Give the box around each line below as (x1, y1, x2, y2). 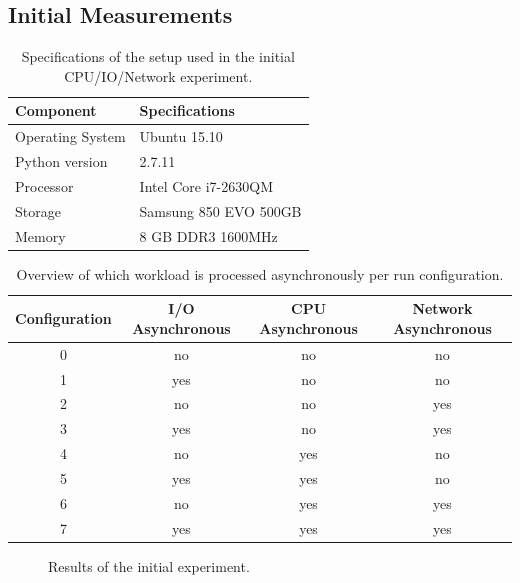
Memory (15, 225, 66, 246)
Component (15, 100, 97, 121)
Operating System (15, 126, 126, 147)
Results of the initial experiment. (48, 555, 250, 576)
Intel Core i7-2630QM (139, 175, 273, 196)
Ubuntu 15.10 (139, 126, 223, 147)
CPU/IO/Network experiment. (64, 65, 253, 86)
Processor (15, 175, 74, 196)
